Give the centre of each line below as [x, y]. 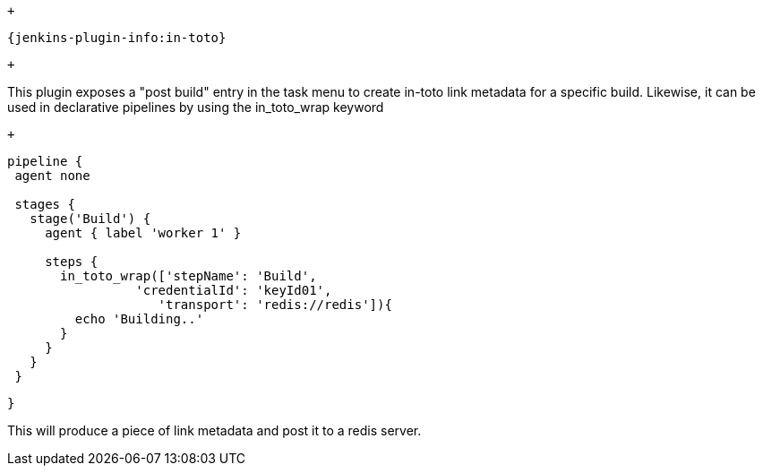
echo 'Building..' [139, 319]
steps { [72, 262]
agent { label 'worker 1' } [143, 233]
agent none [52, 176]
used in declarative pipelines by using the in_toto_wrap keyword [196, 107]
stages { [45, 204]
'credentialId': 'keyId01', [234, 290]
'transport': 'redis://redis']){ [275, 305]
